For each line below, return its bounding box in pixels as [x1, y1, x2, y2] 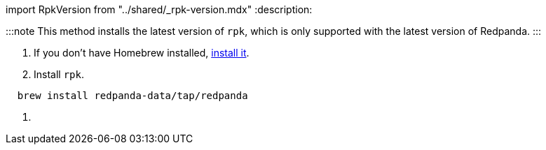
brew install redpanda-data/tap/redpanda [17, 90, 248, 101]
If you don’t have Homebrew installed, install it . [34, 47, 250, 59]
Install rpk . [34, 68, 84, 80]
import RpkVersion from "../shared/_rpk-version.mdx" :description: [6, 3, 313, 15]
